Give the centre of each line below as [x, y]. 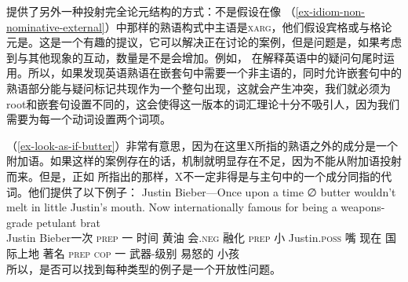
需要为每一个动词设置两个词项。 [89, 119]
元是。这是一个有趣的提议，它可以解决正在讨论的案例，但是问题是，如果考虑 [204, 42]
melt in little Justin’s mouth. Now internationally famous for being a [172, 207]
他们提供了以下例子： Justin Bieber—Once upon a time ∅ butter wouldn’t [212, 191]
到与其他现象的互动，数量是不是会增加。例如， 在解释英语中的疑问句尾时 [195, 57]
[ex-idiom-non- [330, 11]
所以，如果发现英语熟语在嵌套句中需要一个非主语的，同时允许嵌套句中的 [215, 73]
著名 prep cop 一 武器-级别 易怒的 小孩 [141, 253]
